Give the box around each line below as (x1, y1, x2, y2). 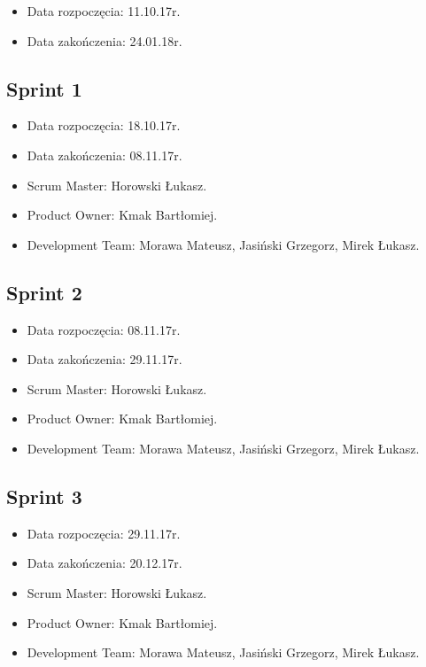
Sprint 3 (6, 482, 82, 509)
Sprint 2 (6, 278, 82, 306)
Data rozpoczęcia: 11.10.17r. (27, 2, 181, 19)
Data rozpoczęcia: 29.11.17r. (27, 524, 181, 542)
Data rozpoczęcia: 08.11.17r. (27, 320, 181, 338)
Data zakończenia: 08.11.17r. (27, 145, 182, 164)
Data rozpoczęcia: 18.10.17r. (27, 116, 181, 135)
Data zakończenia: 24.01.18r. (27, 31, 182, 50)
